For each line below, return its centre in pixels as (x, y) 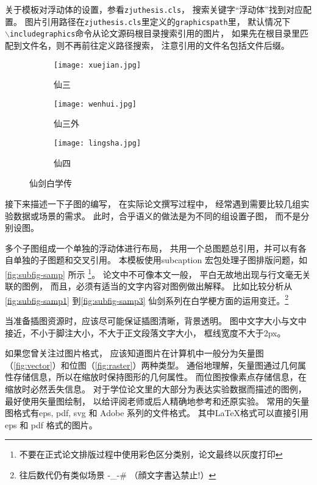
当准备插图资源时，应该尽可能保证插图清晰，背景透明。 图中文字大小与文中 (156, 320)
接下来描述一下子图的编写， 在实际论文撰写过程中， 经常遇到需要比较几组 (153, 203)
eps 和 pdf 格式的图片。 (51, 424)
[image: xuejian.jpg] (98, 65)
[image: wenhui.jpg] (95, 104)
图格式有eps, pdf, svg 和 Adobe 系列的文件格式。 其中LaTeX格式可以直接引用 (157, 413)
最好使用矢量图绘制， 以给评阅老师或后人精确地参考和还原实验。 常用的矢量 (157, 401)
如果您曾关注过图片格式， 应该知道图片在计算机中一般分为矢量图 (134, 353)
